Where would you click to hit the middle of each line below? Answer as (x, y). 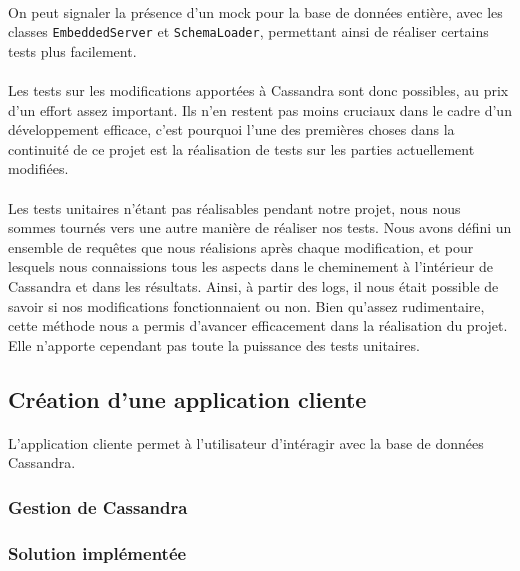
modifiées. (38, 168)
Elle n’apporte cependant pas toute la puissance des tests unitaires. (214, 344)
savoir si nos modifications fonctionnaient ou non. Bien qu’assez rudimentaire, (246, 305)
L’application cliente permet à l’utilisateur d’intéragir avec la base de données (246, 442)
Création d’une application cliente (187, 398)
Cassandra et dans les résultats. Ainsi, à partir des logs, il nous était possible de (253, 285)
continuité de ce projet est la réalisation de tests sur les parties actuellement (241, 148)
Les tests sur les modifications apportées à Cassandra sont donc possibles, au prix (258, 90)
